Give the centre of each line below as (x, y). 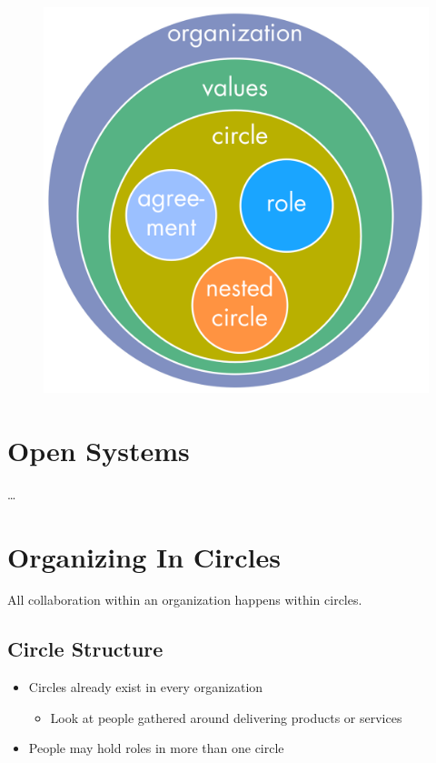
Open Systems (99, 450)
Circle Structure (85, 649)
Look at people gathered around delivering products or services (226, 717)
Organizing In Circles (144, 556)
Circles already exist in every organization (146, 687)
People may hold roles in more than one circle (156, 748)
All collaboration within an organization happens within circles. (185, 600)
